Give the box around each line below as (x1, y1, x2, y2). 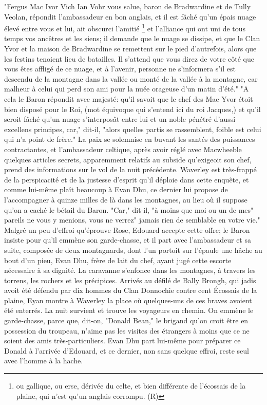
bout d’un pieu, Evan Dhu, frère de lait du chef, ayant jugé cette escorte (4, 254, 232, 265)
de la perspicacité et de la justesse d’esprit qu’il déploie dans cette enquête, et (4, 174, 249, 185)
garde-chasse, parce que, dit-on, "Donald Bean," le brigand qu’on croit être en (4, 315, 249, 326)
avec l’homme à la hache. (4, 355, 83, 366)
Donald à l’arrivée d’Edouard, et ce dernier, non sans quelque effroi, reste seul (4, 345, 249, 356)
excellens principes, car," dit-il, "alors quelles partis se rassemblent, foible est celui (4, 123, 261, 134)
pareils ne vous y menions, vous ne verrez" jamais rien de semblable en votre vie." (4, 214, 260, 225)
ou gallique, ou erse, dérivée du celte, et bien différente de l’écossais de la (16, 380, 246, 391)
